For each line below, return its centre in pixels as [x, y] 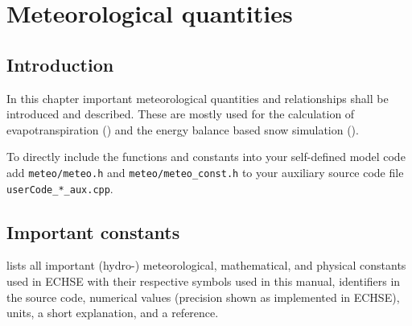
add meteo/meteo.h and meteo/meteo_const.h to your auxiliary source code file [205, 172]
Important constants [93, 231]
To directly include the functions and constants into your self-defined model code [206, 157]
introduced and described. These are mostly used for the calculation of [181, 114]
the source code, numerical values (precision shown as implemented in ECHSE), [203, 297]
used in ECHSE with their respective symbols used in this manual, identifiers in [204, 281]
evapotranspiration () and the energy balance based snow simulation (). [183, 129]
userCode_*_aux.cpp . [60, 188]
